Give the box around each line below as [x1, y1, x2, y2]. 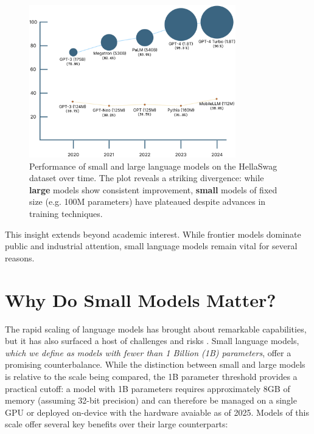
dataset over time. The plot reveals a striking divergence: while [29, 171, 264, 184]
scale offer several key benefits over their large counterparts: [5, 418, 228, 430]
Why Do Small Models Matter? [5, 287, 276, 312]
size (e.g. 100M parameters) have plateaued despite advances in [29, 195, 266, 208]
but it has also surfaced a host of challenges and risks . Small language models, [5, 334, 299, 347]
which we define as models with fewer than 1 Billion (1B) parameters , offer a [5, 346, 291, 359]
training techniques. [29, 207, 103, 220]
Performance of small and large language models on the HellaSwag [29, 159, 277, 172]
